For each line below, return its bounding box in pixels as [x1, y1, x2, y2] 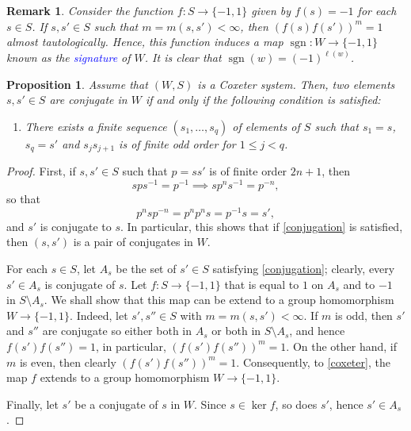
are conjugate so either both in [42, 322, 192, 339]
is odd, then [335, 306, 393, 323]
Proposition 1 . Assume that [6, 75, 148, 92]
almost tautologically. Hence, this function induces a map [6, 33, 284, 50]
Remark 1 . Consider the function [6, 2, 173, 18]
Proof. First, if [6, 163, 76, 179]
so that [6, 190, 40, 207]
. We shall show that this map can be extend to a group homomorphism [44, 291, 394, 308]
